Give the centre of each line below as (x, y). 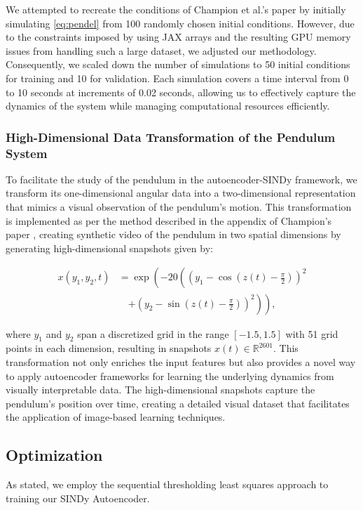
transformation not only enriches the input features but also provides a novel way (181, 361)
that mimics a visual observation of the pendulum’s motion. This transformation (179, 207)
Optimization (54, 455)
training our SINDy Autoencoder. (78, 498)
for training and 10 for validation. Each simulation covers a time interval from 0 (177, 78)
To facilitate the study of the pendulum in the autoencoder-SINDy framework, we (181, 179)
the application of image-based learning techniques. (116, 417)
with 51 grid (312, 333)
